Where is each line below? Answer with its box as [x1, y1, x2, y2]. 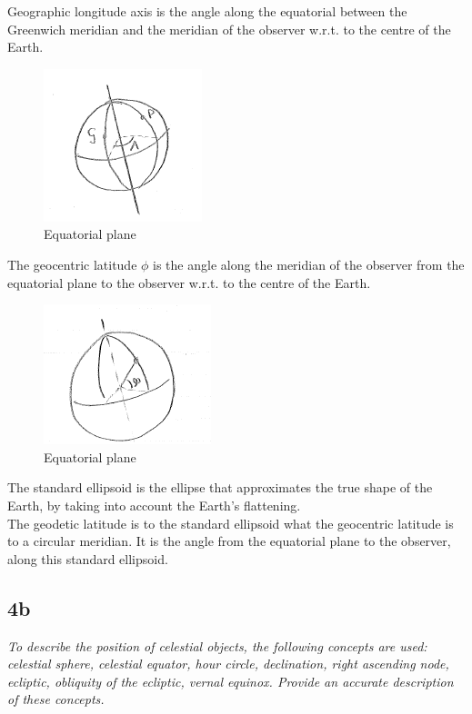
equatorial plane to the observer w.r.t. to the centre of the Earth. [7, 273, 371, 292]
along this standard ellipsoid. [7, 549, 168, 568]
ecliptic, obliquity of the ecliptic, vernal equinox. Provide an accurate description [7, 671, 454, 690]
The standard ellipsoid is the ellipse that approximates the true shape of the [7, 478, 433, 497]
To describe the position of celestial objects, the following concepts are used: [7, 636, 427, 655]
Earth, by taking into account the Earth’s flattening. [7, 495, 301, 514]
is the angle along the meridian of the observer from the [153, 254, 465, 273]
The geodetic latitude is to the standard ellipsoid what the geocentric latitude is [7, 513, 454, 532]
